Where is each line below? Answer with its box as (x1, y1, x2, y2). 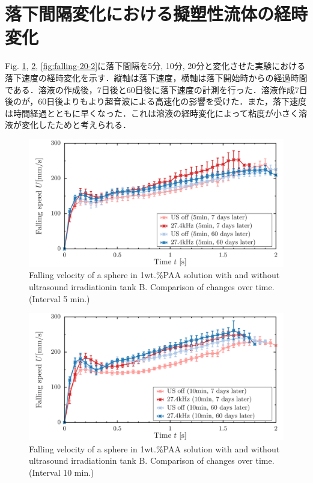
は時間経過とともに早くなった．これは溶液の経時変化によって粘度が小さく (5, 106, 299, 119)
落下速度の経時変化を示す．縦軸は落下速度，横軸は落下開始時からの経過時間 (5, 71, 308, 84)
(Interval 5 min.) (29, 292, 90, 305)
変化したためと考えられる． (21, 118, 131, 131)
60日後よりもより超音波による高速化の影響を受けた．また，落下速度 (38, 95, 306, 108)
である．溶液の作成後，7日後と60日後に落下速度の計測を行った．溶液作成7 (5, 83, 299, 96)
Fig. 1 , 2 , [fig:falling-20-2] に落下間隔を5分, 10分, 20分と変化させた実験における (5, 59, 306, 72)
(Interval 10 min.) (29, 466, 94, 479)
